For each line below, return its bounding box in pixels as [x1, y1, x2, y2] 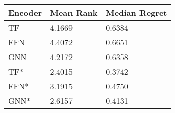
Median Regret [106, 7, 167, 18]
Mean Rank [50, 7, 98, 18]
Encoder [8, 7, 42, 18]
